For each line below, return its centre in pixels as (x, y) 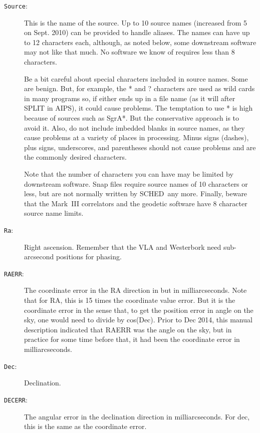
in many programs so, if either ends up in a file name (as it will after (130, 98)
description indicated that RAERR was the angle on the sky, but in (128, 329)
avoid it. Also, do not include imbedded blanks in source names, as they (135, 127)
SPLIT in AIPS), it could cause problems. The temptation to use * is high (139, 108)
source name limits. (54, 213)
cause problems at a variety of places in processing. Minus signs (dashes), (137, 137)
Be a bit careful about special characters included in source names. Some (136, 78)
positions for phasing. (89, 257)
